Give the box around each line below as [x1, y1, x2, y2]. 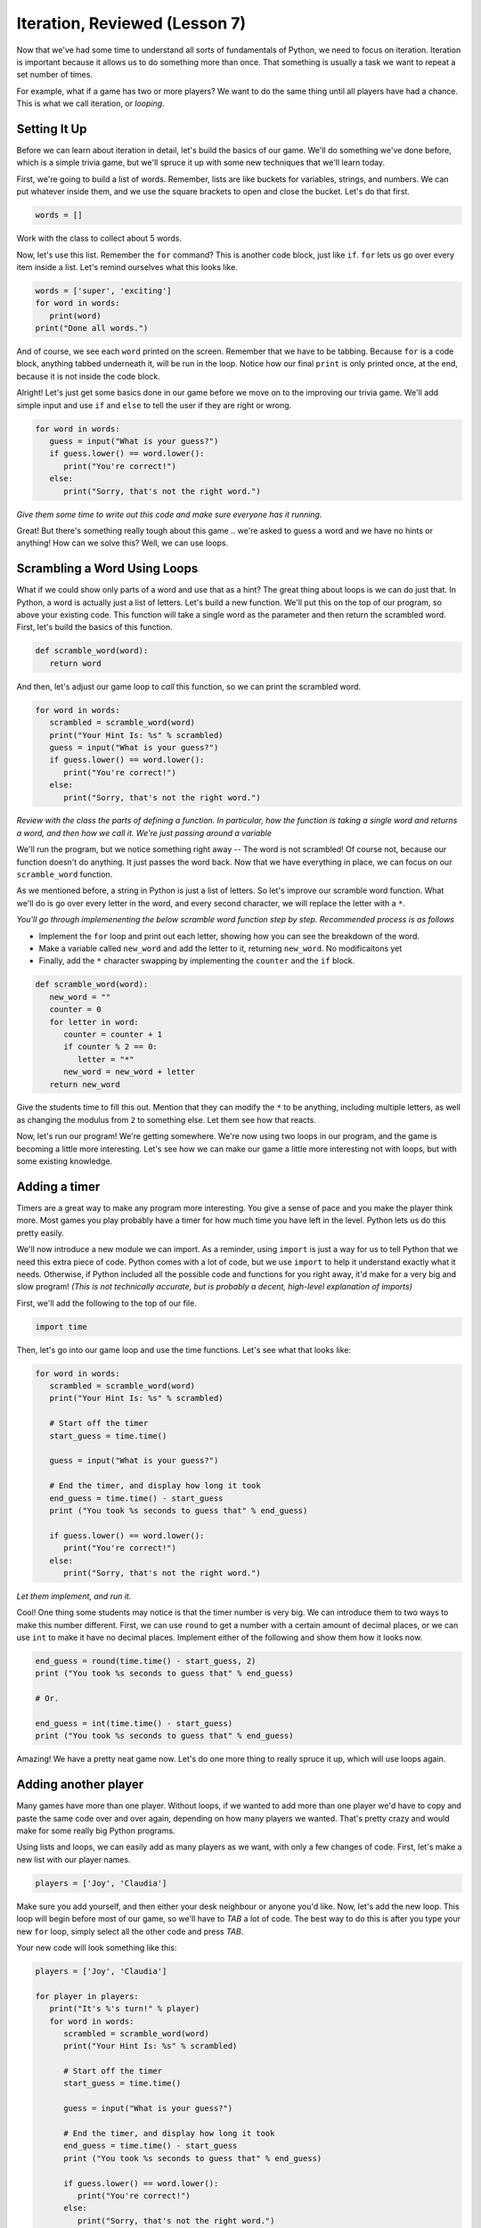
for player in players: [35, 1991, 140, 2001]
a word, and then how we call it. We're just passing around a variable [16, 827, 272, 838]
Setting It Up [16, 121, 87, 136]
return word [49, 658, 102, 668]
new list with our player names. [16, 1854, 131, 1864]
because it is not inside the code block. [16, 371, 160, 381]
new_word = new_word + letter [63, 1067, 196, 1077]
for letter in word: [49, 1017, 140, 1027]
